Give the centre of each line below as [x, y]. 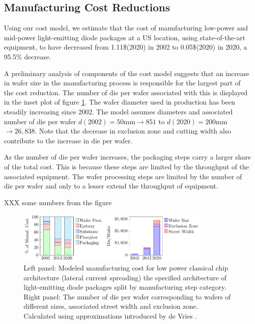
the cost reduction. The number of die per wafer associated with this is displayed [126, 92]
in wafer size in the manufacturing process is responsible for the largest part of [122, 83]
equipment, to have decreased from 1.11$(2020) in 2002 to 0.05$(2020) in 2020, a [126, 47]
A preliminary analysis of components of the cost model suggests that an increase [127, 73]
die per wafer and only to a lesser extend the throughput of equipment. [111, 186]
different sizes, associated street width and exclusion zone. [111, 306]
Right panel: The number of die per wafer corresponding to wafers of [127, 296]
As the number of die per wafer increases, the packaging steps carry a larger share [127, 157]
